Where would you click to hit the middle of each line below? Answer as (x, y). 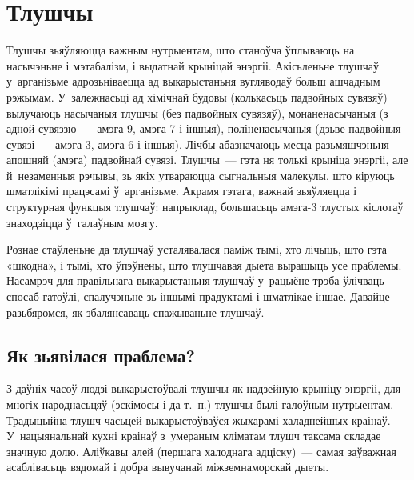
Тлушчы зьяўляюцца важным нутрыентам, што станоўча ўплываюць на (181, 50)
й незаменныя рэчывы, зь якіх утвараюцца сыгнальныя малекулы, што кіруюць (201, 175)
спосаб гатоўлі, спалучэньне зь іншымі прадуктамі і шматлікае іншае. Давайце (198, 296)
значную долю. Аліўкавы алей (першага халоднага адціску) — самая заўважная (201, 451)
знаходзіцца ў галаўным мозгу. (82, 222)
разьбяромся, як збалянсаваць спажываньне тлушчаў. (135, 312)
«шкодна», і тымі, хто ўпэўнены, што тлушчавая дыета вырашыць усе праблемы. (204, 264)
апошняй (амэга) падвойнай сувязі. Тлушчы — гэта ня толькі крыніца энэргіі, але (207, 160)
